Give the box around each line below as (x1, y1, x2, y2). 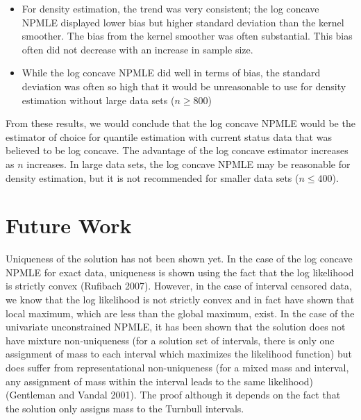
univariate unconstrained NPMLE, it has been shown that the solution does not (6, 319, 346, 334)
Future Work (6, 211, 132, 240)
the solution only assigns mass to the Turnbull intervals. (6, 401, 244, 415)
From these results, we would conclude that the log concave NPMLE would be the (6, 116, 355, 131)
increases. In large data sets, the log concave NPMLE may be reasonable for (26, 156, 351, 171)
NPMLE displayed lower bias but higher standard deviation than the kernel (22, 15, 344, 29)
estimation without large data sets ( (22, 92, 175, 107)
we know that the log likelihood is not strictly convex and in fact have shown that (6, 292, 355, 307)
